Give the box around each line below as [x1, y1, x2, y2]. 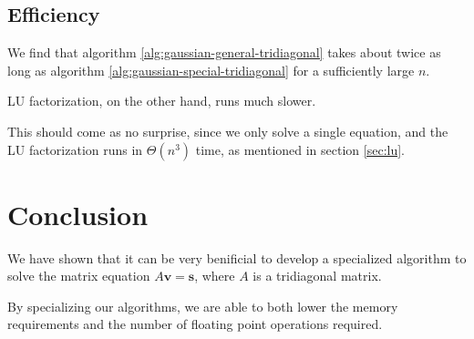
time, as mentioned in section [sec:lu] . [195, 139, 406, 159]
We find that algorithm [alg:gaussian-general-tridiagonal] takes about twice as [7, 43, 441, 62]
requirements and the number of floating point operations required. [7, 314, 383, 334]
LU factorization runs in [7, 139, 143, 159]
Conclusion [7, 195, 149, 232]
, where [194, 266, 235, 285]
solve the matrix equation [7, 266, 150, 285]
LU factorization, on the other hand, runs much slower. [7, 91, 316, 110]
